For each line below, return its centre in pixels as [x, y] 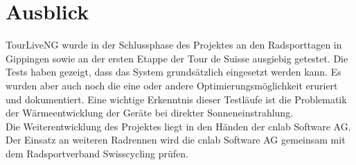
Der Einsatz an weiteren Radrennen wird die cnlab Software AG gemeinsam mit [176, 140]
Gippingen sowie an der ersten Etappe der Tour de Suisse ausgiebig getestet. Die [177, 58]
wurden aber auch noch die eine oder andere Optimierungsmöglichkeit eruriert [172, 85]
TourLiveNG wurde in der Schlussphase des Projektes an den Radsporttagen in [174, 45]
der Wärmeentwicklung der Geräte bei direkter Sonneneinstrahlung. [150, 113]
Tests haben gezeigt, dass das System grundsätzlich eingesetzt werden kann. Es [173, 72]
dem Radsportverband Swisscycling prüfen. [97, 153]
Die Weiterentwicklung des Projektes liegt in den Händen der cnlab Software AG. [178, 126]
